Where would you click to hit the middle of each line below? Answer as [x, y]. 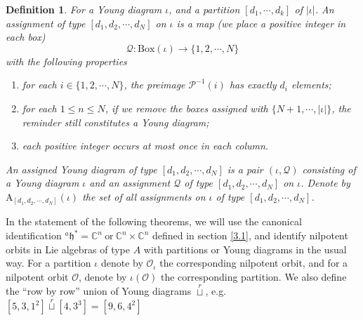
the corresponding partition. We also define [253, 276]
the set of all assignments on [144, 196]
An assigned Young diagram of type [81, 169]
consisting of [329, 169]
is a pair [245, 169]
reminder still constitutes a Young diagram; [115, 122]
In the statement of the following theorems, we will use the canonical [154, 221]
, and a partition [204, 9]
